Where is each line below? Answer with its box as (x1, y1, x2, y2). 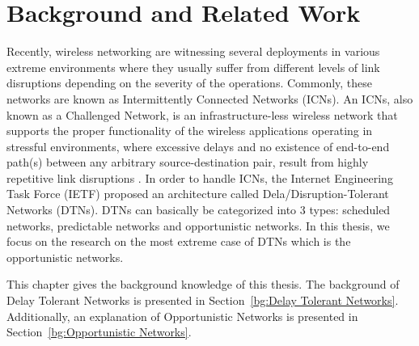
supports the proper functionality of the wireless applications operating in (6, 122, 373, 139)
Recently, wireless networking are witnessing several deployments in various (6, 43, 380, 60)
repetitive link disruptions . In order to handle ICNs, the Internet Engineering (6, 169, 393, 186)
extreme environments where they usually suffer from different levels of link (6, 58, 380, 75)
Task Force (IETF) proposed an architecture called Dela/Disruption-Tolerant (6, 185, 389, 202)
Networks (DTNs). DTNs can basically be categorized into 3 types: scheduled (6, 201, 391, 218)
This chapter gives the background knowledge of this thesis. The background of (6, 276, 400, 293)
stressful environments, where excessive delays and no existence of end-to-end (6, 137, 390, 154)
